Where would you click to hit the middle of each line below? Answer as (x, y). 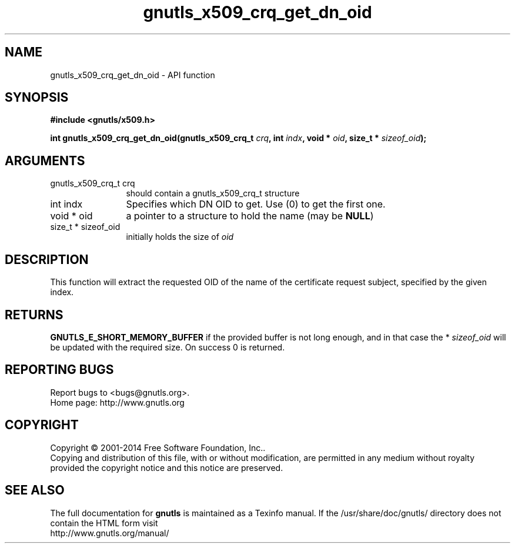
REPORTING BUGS (59, 370)
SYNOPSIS (37, 98)
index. (62, 292)
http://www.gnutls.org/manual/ (110, 533)
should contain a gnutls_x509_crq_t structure (213, 193)
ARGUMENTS (45, 161)
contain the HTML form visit (104, 523)
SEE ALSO (35, 490)
